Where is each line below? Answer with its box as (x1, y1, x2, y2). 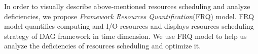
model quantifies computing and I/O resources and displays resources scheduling (4, 21, 254, 31)
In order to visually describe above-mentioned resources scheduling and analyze (4, 1, 250, 11)
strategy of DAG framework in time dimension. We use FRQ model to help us (4, 30, 247, 41)
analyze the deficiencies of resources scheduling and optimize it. (4, 40, 201, 51)
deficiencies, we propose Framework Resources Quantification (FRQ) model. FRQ (4, 11, 254, 21)
